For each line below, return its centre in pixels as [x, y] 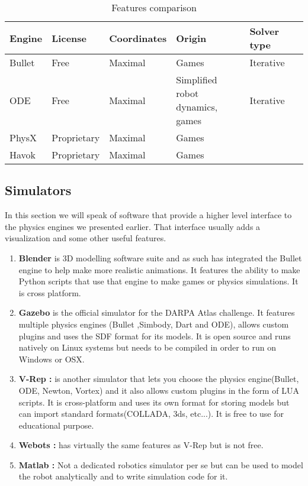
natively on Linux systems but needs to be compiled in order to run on [147, 347]
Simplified [197, 80]
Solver [264, 31]
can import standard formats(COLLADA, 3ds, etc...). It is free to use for [151, 414]
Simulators [38, 190]
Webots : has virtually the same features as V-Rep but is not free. [141, 445]
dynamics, [197, 107]
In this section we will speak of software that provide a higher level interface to [148, 215]
